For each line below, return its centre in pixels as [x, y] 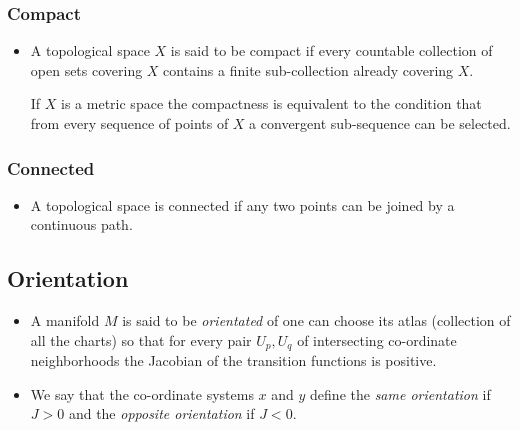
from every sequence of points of [129, 123]
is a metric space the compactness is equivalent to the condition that [271, 103]
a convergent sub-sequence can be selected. [380, 123]
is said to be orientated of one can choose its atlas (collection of [316, 320]
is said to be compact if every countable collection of [331, 50]
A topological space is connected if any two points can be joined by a [242, 204]
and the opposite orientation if [161, 413]
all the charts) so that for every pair [141, 339]
